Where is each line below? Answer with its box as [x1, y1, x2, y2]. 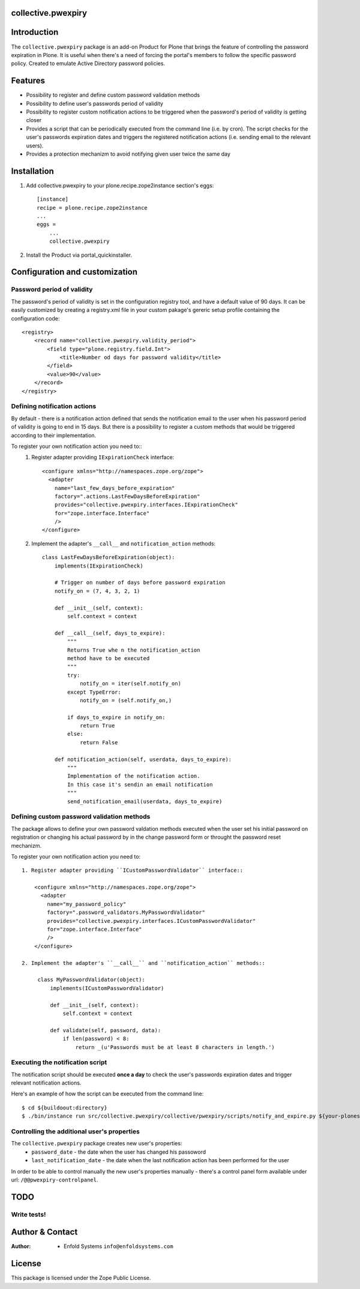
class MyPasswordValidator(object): [37, 976, 145, 983]
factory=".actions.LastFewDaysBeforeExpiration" [54, 493, 200, 500]
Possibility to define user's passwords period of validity [26, 100, 163, 107]
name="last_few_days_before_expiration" [54, 485, 175, 491]
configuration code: [11, 314, 60, 322]
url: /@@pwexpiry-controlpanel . [11, 1176, 98, 1183]
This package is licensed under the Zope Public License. [11, 1275, 151, 1282]
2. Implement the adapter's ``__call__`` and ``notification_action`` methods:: [22, 960, 266, 966]
